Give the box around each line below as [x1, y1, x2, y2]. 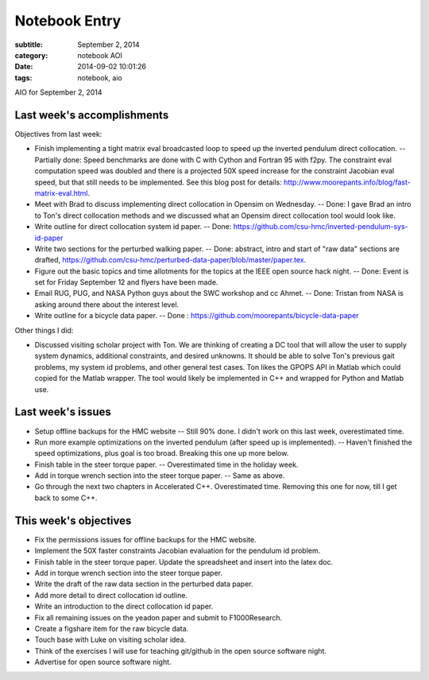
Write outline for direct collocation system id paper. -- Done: [34, 222, 232, 231]
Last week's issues [14, 406, 111, 419]
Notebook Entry [14, 12, 122, 29]
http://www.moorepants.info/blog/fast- [283, 177, 411, 187]
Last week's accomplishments [14, 108, 169, 122]
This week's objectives [14, 514, 132, 527]
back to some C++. [34, 493, 98, 503]
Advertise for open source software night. [34, 657, 172, 667]
